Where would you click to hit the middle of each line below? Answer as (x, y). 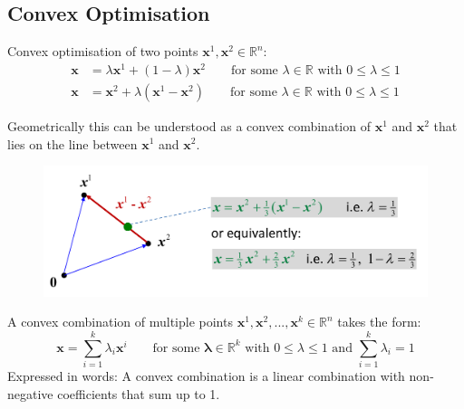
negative (30, 393)
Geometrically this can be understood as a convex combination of (189, 125)
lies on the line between (72, 143)
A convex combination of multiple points (120, 322)
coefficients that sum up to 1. (139, 393)
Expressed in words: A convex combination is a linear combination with (206, 375)
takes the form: (379, 322)
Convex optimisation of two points (103, 51)
